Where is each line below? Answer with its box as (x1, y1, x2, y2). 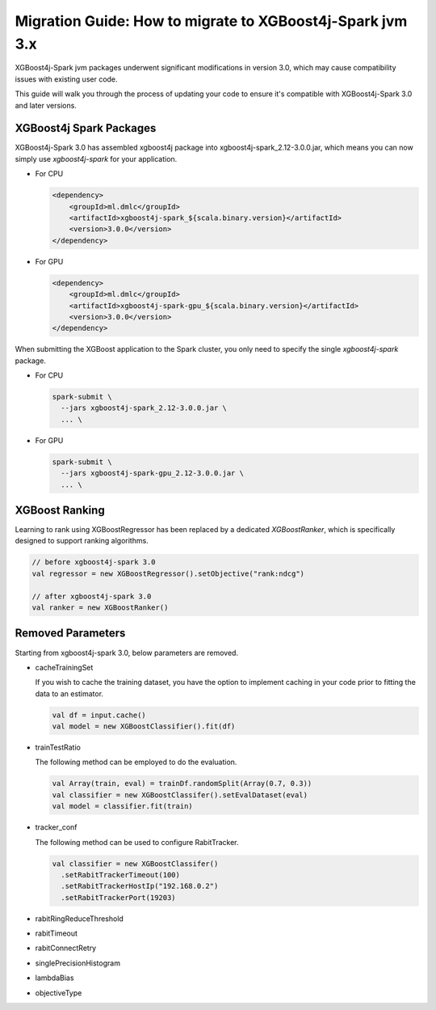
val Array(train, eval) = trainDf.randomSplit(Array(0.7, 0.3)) (52, 779, 312, 788)
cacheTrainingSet (35, 662, 94, 672)
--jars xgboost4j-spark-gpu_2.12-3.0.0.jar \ (61, 469, 244, 478)
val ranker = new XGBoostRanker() (31, 603, 169, 612)
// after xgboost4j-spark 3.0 (31, 591, 152, 601)
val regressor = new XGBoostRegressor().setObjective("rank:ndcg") (31, 568, 305, 578)
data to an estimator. (35, 688, 104, 699)
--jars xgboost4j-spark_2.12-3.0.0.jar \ (61, 404, 228, 412)
